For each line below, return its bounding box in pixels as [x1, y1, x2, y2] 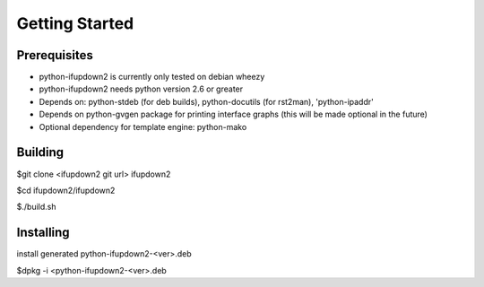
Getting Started [16, 13, 134, 33]
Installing [16, 225, 71, 240]
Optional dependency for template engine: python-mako [39, 121, 247, 132]
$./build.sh [16, 202, 56, 213]
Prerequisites [16, 48, 93, 63]
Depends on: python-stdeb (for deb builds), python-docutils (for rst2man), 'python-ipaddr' [39, 96, 374, 107]
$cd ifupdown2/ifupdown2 [16, 185, 116, 196]
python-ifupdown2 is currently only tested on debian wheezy [39, 72, 265, 83]
